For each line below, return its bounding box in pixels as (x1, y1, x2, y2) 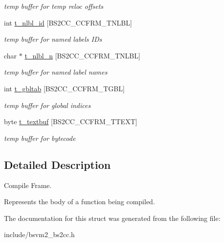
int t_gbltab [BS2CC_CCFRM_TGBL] (4, 83, 125, 93)
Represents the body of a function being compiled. (4, 196, 155, 207)
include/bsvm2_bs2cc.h (4, 229, 75, 240)
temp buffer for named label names (4, 67, 108, 77)
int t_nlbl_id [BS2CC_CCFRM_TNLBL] (4, 17, 132, 27)
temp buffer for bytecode (4, 133, 76, 143)
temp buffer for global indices (4, 100, 91, 110)
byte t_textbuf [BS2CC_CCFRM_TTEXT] (4, 116, 137, 127)
